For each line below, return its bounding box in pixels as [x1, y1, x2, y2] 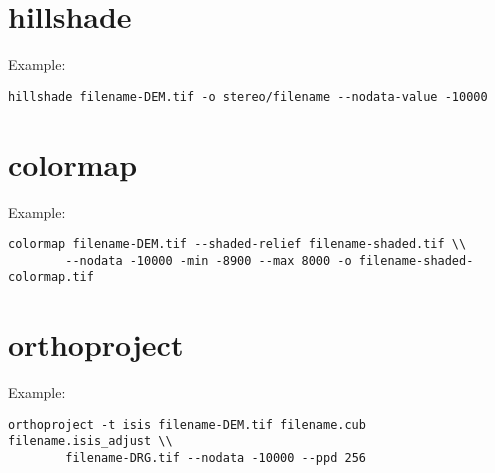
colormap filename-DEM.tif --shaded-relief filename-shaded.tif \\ [8, 237, 467, 252]
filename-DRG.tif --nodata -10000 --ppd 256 [65, 451, 366, 466]
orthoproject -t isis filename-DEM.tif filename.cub [8, 417, 366, 432]
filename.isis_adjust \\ [8, 434, 173, 449]
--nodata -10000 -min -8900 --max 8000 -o [65, 253, 352, 268]
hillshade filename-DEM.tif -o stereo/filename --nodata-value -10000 [8, 89, 488, 104]
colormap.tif [8, 270, 94, 285]
